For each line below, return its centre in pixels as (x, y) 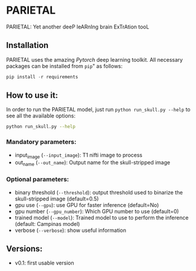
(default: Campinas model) (47, 224)
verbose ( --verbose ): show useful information (70, 230)
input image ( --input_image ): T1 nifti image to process (78, 156)
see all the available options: (41, 116)
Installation (27, 45)
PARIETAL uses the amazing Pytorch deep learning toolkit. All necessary (94, 59)
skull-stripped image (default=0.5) (57, 199)
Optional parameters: (38, 180)
